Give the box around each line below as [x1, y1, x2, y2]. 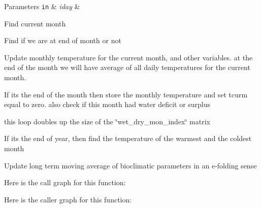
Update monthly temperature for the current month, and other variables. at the [4, 52, 253, 62]
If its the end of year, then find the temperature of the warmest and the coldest [4, 133, 252, 144]
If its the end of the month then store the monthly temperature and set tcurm [4, 89, 248, 99]
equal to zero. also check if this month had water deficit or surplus [4, 99, 211, 110]
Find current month [4, 18, 66, 28]
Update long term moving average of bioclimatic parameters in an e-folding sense [4, 160, 257, 170]
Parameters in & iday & [4, 1, 80, 11]
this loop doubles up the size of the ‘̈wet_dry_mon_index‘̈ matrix [4, 116, 210, 126]
